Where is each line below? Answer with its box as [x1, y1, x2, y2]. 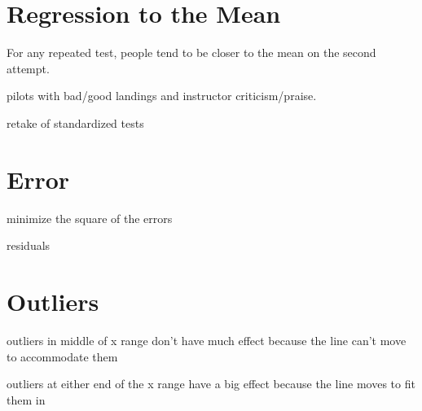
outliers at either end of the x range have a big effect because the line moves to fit [7, 375, 415, 392]
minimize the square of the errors [7, 209, 173, 226]
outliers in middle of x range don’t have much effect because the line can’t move [7, 331, 407, 348]
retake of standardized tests [7, 114, 144, 131]
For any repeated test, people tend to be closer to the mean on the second [7, 44, 376, 61]
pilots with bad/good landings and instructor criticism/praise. [7, 87, 317, 104]
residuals [7, 237, 51, 254]
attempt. [7, 59, 50, 77]
